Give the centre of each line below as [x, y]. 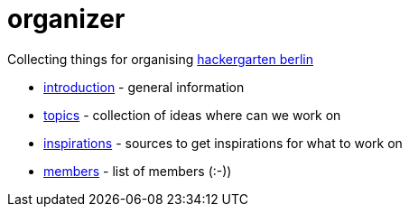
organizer [66, 19]
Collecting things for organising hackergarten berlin [160, 59]
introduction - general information [144, 87]
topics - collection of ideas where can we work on [192, 115]
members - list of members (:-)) [138, 171]
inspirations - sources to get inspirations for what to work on [223, 143]
